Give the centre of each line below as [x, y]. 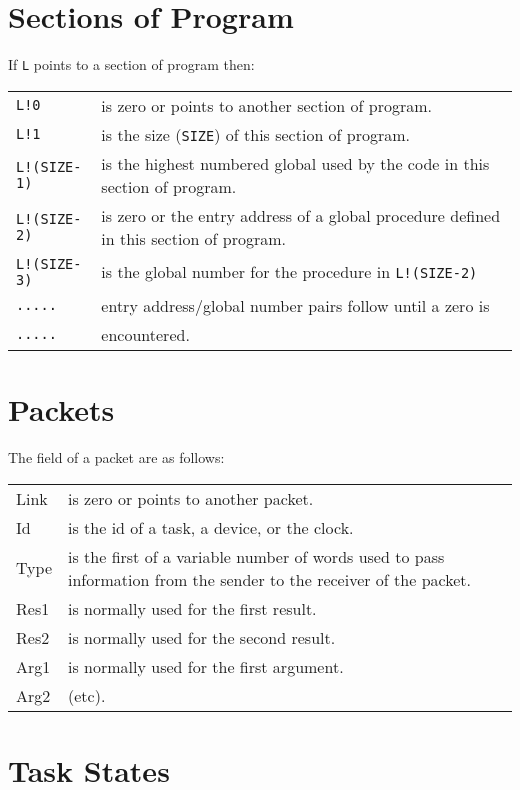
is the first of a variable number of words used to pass [256, 556]
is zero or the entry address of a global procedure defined [301, 215]
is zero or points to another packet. [191, 498]
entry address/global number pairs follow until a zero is [295, 305]
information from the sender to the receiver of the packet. [269, 579]
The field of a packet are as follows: [116, 456]
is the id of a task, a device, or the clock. [211, 527]
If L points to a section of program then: [131, 64]
